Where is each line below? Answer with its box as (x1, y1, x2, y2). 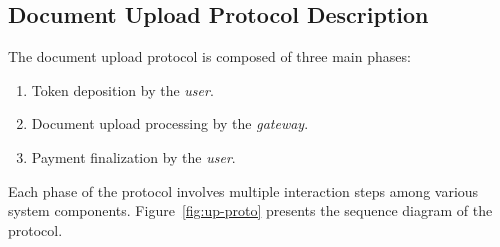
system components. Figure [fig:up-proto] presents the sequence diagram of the (8, 200, 493, 221)
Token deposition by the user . (31, 79, 214, 100)
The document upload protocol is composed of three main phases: (8, 46, 411, 67)
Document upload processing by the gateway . (31, 113, 309, 134)
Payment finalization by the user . (31, 146, 236, 167)
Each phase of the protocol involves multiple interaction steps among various (8, 180, 479, 201)
